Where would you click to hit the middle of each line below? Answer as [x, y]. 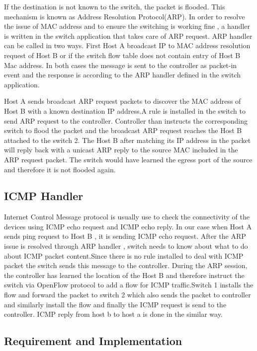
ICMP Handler [44, 196]
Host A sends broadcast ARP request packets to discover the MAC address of [123, 101]
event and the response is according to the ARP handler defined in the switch [123, 75]
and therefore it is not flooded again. [60, 169]
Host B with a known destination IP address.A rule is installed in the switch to [125, 110]
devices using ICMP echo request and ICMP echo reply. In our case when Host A [128, 226]
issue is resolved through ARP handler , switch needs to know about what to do [126, 246]
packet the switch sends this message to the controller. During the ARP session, [126, 265]
